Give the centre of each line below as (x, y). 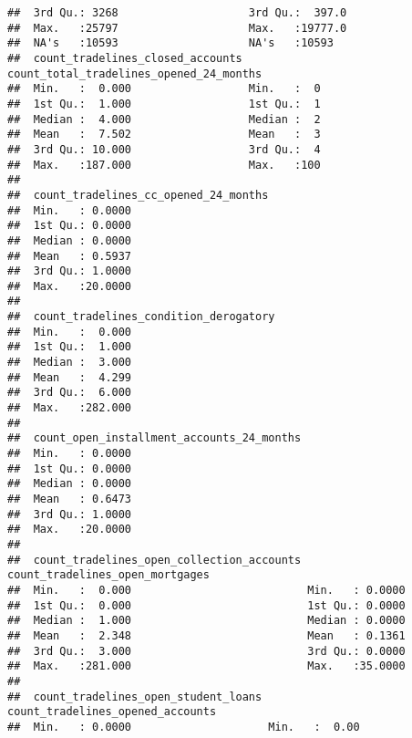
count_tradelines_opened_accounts (112, 712)
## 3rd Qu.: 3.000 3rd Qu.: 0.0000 (206, 651)
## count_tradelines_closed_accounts (125, 58)
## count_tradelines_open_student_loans (135, 696)
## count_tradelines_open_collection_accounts (154, 560)
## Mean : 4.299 (70, 377)
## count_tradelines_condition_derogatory (141, 317)
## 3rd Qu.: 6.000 (70, 393)
